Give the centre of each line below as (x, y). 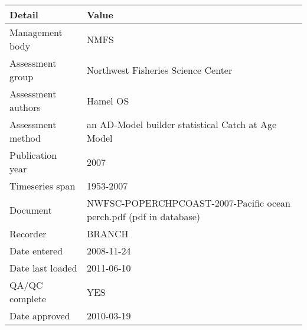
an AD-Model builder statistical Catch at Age (182, 124)
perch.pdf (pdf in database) (143, 216)
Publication (33, 155)
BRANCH (107, 233)
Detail (24, 14)
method (25, 138)
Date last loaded (43, 268)
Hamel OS (108, 100)
